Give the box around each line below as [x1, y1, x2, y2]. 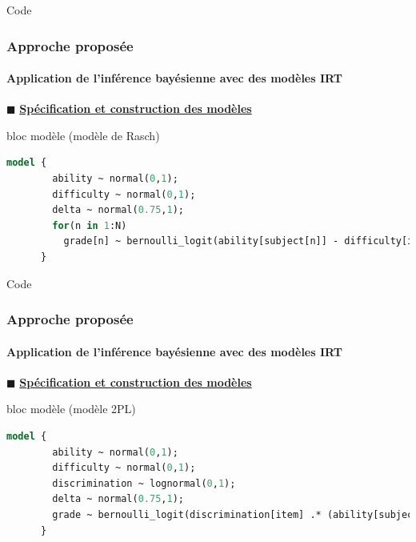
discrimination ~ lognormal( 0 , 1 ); [52, 477, 236, 489]
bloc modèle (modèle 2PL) [6, 400, 136, 417]
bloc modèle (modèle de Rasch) [6, 126, 160, 143]
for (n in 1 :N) [52, 219, 127, 231]
